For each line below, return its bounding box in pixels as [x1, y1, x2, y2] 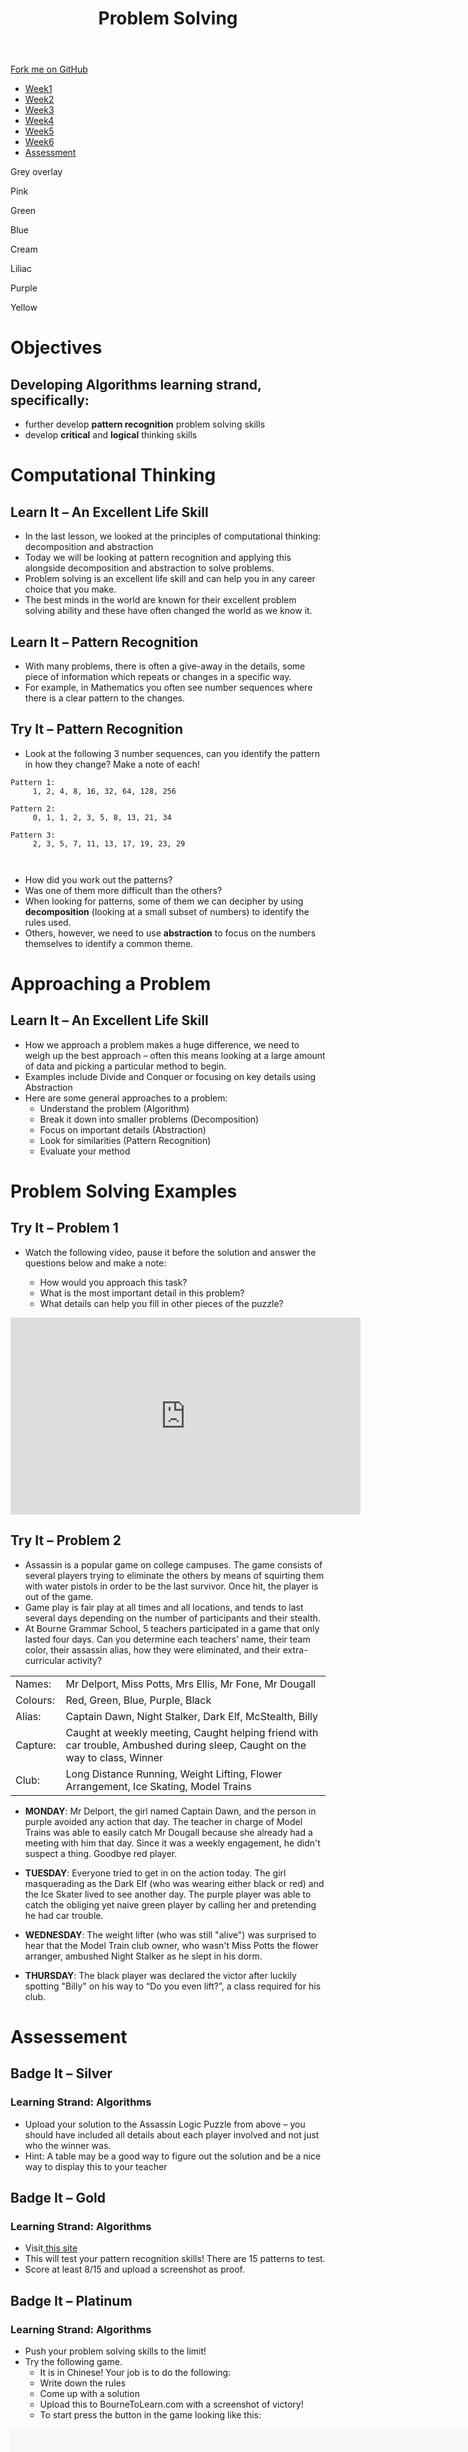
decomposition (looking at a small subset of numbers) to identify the [24, 905, 310, 917]
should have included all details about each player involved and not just [24, 2128, 320, 2141]
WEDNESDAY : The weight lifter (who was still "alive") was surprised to [24, 1928, 317, 1941]
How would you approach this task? [39, 1276, 188, 1288]
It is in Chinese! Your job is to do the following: [39, 2366, 232, 2378]
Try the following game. [24, 2355, 123, 2367]
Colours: [15, 1693, 55, 1707]
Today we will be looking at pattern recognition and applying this [24, 552, 292, 564]
